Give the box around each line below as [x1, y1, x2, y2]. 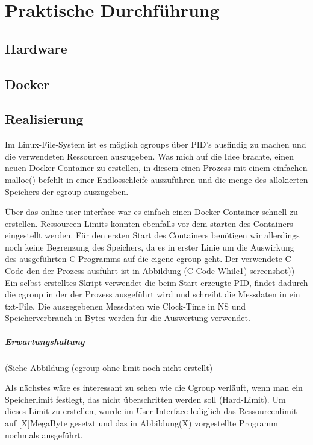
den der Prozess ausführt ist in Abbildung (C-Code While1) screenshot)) [26, 264, 295, 277]
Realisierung [5, 110, 84, 128]
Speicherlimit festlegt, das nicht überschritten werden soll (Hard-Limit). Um [5, 393, 286, 405]
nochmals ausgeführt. [5, 428, 83, 441]
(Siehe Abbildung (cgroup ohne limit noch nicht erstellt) [5, 361, 213, 373]
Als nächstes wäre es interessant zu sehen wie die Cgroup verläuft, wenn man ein [5, 381, 303, 394]
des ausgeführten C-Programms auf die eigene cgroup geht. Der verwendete [5, 252, 282, 265]
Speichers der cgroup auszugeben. [5, 185, 129, 198]
